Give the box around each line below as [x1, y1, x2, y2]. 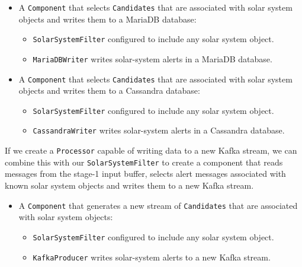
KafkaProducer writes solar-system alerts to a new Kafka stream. [33, 250, 271, 263]
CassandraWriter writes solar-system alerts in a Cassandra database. [33, 124, 285, 136]
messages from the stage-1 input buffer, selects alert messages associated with [5, 167, 286, 180]
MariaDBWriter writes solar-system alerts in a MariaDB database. [33, 52, 272, 65]
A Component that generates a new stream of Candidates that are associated [18, 199, 298, 211]
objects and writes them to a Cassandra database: [18, 84, 200, 97]
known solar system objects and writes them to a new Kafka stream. [5, 179, 254, 192]
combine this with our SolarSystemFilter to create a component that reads [5, 155, 283, 168]
